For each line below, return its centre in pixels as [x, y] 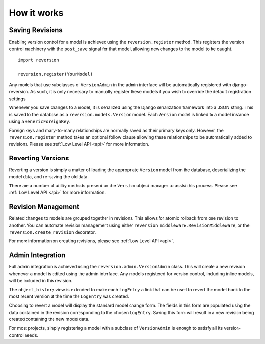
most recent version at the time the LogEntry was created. [69, 296]
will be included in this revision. [41, 280]
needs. [32, 335]
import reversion [39, 60]
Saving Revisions [36, 30]
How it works [36, 13]
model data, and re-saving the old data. [49, 177]
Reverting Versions [39, 158]
